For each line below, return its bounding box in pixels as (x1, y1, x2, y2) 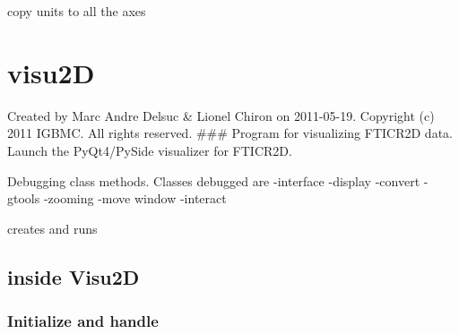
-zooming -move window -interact (43, 189, 227, 208)
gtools (7, 189, 40, 208)
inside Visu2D (7, 262, 140, 290)
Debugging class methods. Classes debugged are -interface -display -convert (7, 171, 420, 190)
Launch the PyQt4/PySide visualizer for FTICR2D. (7, 141, 292, 159)
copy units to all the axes (7, 2, 146, 20)
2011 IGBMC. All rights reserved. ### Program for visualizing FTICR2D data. (7, 124, 453, 142)
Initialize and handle (7, 309, 159, 331)
